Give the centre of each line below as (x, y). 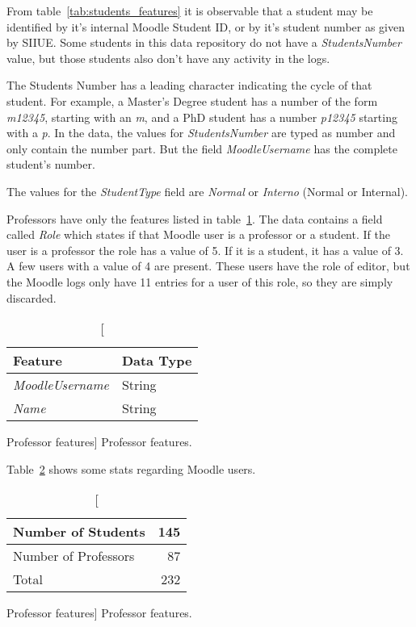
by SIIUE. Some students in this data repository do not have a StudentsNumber (204, 42)
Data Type (157, 361)
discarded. (32, 297)
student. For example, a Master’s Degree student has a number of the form (192, 100)
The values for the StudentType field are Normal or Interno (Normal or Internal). (207, 191)
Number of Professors (74, 556)
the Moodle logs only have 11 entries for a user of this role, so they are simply (200, 281)
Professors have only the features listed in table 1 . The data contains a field (195, 218)
